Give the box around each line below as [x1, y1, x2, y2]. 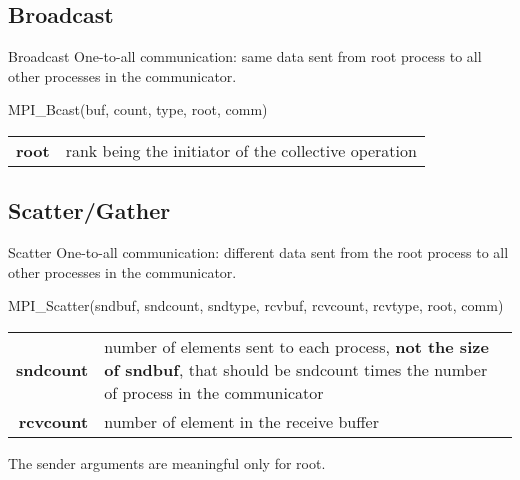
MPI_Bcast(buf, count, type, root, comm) [8, 99, 268, 120]
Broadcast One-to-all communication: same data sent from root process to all [8, 46, 482, 67]
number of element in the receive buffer [104, 409, 379, 433]
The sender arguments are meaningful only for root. [8, 452, 326, 473]
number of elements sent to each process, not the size [104, 334, 489, 358]
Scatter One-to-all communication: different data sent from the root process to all [8, 242, 509, 263]
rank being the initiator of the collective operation [65, 138, 417, 162]
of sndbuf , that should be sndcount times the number [104, 357, 488, 381]
